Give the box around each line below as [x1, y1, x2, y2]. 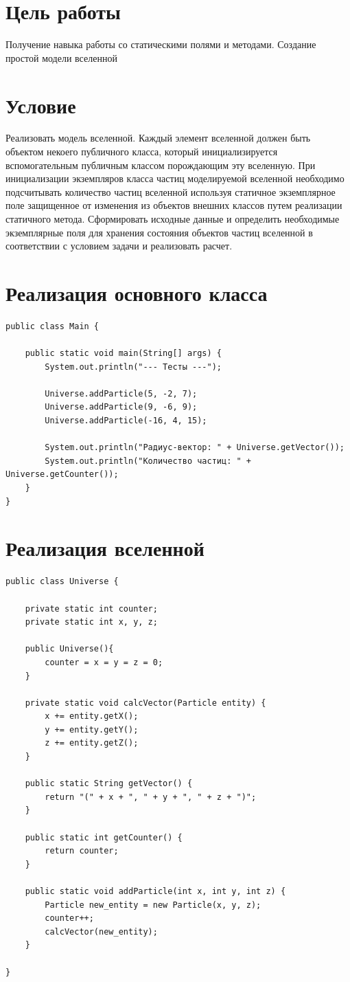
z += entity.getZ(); [45, 738, 139, 748]
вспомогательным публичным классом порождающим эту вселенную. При [5, 157, 316, 172]
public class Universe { [5, 577, 119, 587]
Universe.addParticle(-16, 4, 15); [45, 416, 207, 426]
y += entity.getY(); [45, 724, 139, 735]
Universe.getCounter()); [5, 469, 119, 480]
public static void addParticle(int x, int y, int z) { [25, 886, 286, 896]
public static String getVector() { [25, 779, 193, 789]
